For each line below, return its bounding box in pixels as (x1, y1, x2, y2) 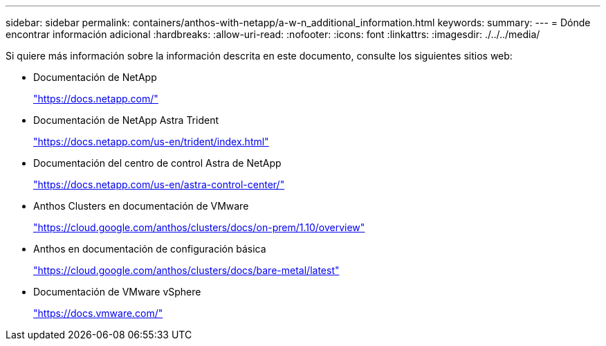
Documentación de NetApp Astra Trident (33, 114, 219, 126)
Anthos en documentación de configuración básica (33, 243, 266, 255)
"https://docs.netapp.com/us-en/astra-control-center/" (33, 179, 285, 190)
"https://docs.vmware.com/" (33, 307, 163, 319)
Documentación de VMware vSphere (33, 286, 201, 298)
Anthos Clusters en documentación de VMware (33, 200, 249, 212)
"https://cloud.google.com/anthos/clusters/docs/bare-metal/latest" (33, 264, 340, 276)
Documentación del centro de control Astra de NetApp (33, 157, 282, 169)
